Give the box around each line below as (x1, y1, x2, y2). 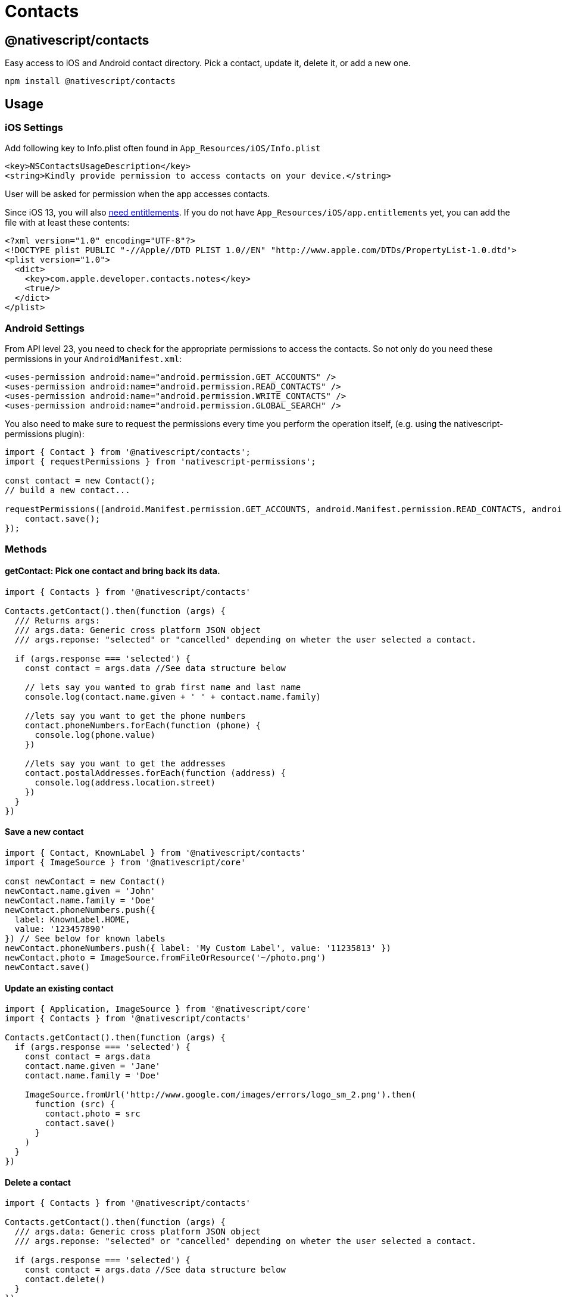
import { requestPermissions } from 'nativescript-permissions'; (5, 457, 316, 467)
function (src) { (35, 1099, 115, 1109)
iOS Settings (5, 121, 64, 134)
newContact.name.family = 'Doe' (5, 895, 155, 905)
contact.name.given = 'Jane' (24, 1061, 161, 1071)
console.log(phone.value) (35, 729, 155, 740)
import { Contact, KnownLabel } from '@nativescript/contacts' (5, 847, 306, 858)
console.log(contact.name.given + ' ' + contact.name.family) (24, 691, 321, 701)
